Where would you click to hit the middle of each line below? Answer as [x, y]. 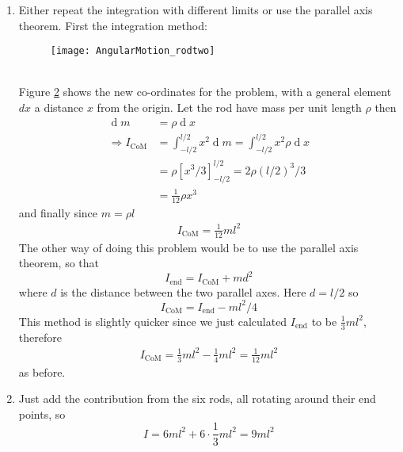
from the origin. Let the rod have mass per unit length [229, 107]
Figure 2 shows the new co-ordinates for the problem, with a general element [205, 92]
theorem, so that [59, 263]
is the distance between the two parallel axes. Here [183, 291]
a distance [59, 107]
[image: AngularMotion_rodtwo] [133, 51]
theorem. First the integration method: [113, 25]
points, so [42, 414]
